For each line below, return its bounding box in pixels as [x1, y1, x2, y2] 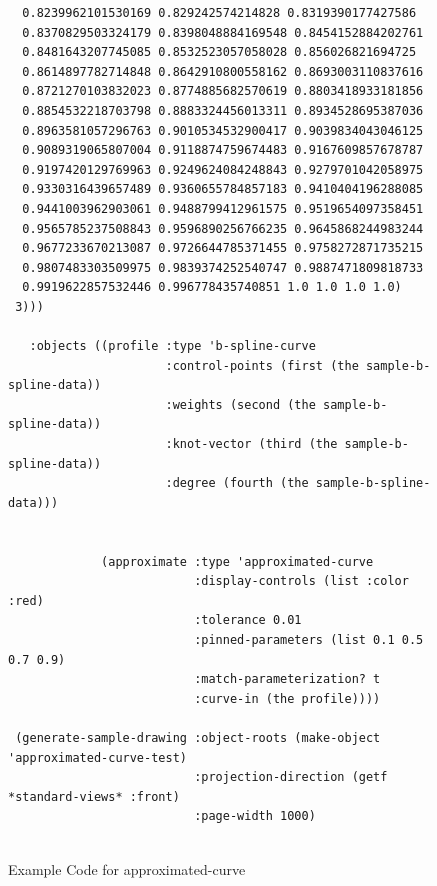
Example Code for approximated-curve [8, 858, 246, 879]
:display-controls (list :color [194, 574, 409, 589]
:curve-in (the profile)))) [194, 691, 381, 706]
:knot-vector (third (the [165, 437, 338, 452]
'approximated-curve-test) [8, 750, 187, 765]
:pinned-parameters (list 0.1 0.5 [194, 633, 424, 647]
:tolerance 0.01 [194, 613, 302, 628]
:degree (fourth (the [165, 476, 309, 491]
